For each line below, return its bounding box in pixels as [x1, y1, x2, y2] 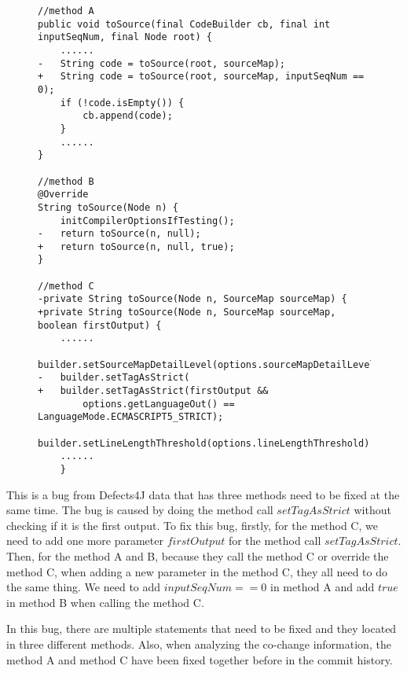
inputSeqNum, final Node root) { [38, 31, 212, 43]
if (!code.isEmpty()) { [60, 97, 185, 108]
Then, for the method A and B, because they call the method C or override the [6, 548, 389, 564]
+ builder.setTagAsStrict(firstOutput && [38, 385, 269, 397]
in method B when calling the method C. [6, 594, 204, 610]
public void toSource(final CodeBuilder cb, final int [38, 18, 331, 30]
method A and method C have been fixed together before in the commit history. [6, 651, 393, 667]
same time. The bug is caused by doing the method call [6, 502, 273, 518]
